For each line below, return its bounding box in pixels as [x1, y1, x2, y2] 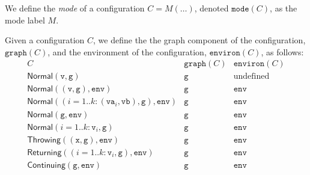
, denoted [194, 2, 229, 14]
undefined [233, 72, 270, 81]
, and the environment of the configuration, [47, 45, 207, 58]
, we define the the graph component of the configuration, [93, 34, 306, 46]
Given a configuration [5, 34, 85, 46]
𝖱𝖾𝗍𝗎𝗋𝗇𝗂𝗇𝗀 [27, 148, 62, 157]
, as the [270, 2, 297, 14]
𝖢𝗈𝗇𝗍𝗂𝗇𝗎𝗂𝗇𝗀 [27, 161, 65, 170]
